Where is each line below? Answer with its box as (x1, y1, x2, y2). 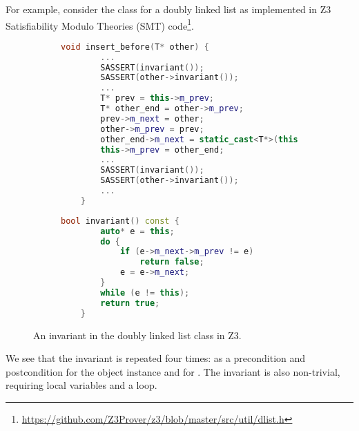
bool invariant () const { (61, 215, 179, 226)
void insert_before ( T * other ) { (61, 41, 209, 52)
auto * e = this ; (100, 226, 175, 236)
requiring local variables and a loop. (6, 378, 157, 392)
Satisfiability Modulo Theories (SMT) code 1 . (6, 16, 194, 32)
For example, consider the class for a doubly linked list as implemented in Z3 (6, 2, 331, 16)
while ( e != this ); (100, 287, 190, 298)
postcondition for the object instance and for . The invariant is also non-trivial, (6, 364, 340, 379)
